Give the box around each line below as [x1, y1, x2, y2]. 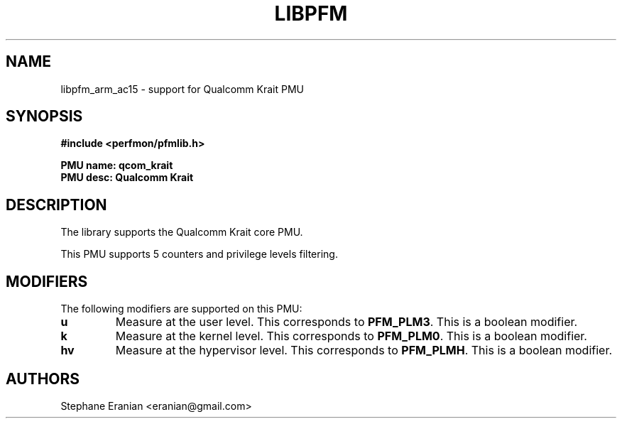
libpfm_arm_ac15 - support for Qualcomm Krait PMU [60, 82, 304, 95]
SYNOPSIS [6, 107, 83, 126]
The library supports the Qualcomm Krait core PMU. [60, 226, 303, 239]
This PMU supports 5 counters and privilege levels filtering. [60, 248, 338, 261]
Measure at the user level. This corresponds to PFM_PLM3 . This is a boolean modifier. [115, 315, 578, 330]
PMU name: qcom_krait [60, 159, 173, 172]
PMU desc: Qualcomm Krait [60, 171, 194, 184]
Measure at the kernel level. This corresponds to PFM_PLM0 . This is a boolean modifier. [115, 329, 587, 344]
